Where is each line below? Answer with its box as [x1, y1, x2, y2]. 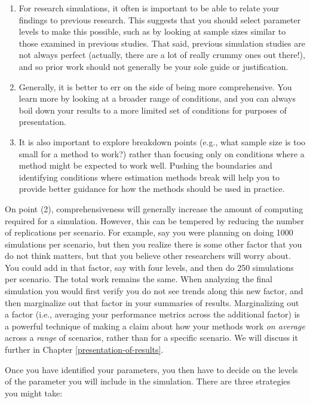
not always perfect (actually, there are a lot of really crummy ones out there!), [19, 48, 305, 61]
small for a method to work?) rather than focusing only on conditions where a [19, 147, 305, 160]
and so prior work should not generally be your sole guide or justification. [19, 60, 288, 72]
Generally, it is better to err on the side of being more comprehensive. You [19, 80, 292, 93]
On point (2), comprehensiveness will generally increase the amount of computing [5, 202, 303, 215]
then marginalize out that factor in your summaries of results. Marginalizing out [5, 296, 299, 309]
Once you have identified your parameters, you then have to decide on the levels [5, 363, 298, 375]
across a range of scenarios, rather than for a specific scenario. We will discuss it [5, 331, 298, 344]
